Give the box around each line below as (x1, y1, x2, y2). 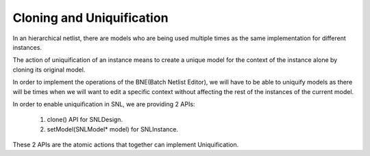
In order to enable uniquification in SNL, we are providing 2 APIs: (12, 99, 195, 108)
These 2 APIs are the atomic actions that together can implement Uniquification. (12, 140, 239, 149)
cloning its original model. (12, 65, 86, 74)
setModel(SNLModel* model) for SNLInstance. (47, 125, 179, 133)
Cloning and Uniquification (12, 10, 169, 25)
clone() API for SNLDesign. (47, 116, 123, 124)
